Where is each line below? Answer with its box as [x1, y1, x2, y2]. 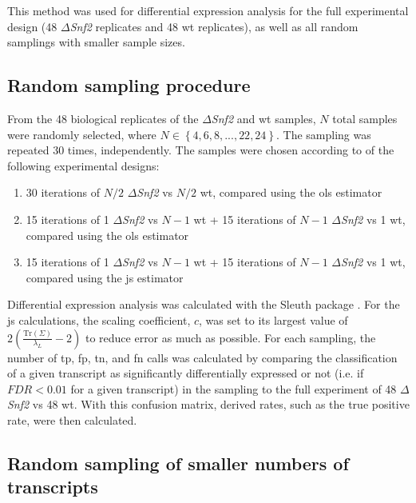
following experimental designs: [7, 157, 160, 174]
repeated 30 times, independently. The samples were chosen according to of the [7, 142, 394, 158]
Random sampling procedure [7, 73, 251, 98]
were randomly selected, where [7, 126, 156, 142]
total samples [332, 110, 398, 126]
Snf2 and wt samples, [211, 110, 316, 126]
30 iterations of [26, 184, 101, 201]
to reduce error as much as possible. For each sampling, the [85, 329, 376, 345]
